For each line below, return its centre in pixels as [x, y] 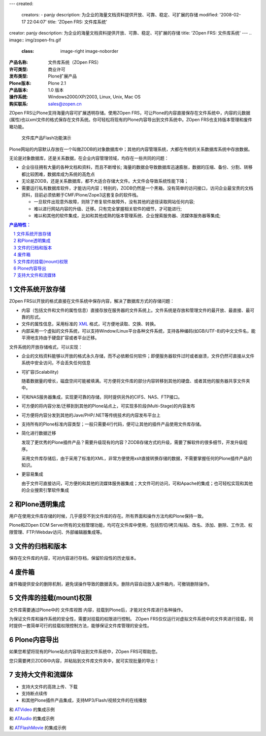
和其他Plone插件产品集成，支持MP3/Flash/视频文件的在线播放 [84, 700]
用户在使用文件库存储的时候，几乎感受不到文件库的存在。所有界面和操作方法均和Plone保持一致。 [108, 516]
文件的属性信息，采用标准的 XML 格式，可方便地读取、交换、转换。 [90, 324]
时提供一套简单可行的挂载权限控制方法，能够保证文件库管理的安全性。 [80, 626]
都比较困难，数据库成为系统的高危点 [58, 174]
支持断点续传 [34, 693]
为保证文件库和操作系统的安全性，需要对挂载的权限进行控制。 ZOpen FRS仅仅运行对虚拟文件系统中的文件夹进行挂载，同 [131, 619]
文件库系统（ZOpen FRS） [75, 62]
